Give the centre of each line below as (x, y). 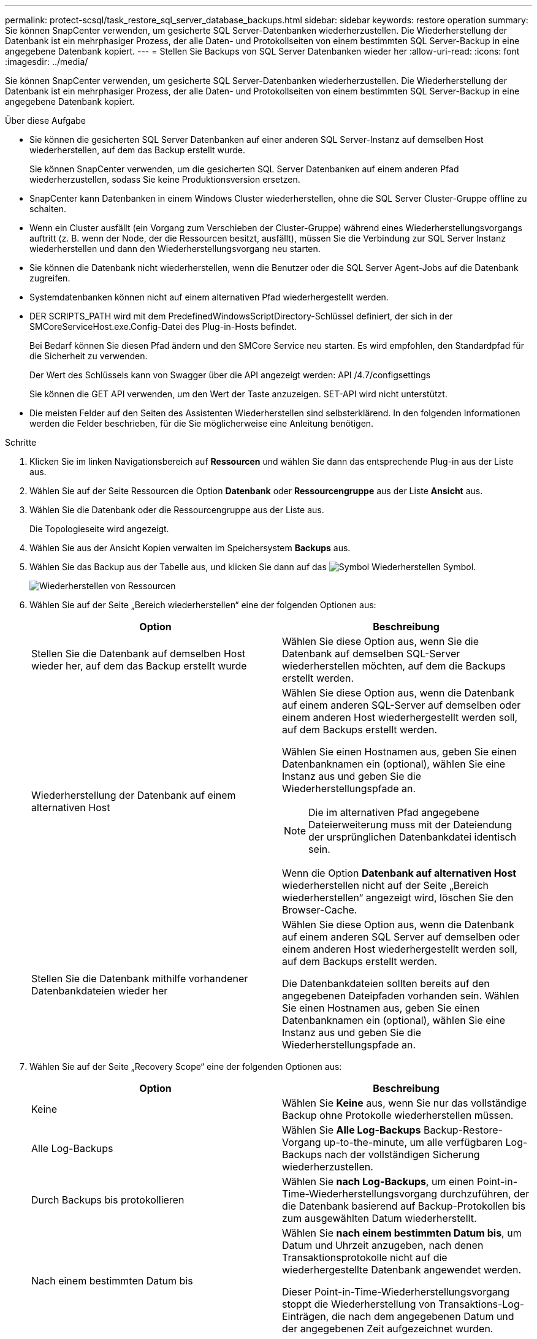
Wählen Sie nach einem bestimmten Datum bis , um (402, 1233)
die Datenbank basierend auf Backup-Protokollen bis (404, 1206)
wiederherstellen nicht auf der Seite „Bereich (386, 885)
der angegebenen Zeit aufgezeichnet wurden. (388, 1329)
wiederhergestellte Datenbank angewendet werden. (402, 1270)
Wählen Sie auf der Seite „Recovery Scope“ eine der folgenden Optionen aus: (186, 1066)
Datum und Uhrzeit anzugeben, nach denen (383, 1245)
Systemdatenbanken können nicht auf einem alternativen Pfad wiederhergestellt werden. (209, 297)
